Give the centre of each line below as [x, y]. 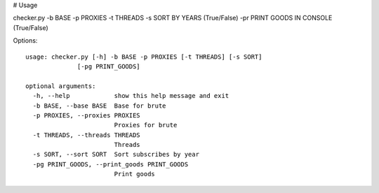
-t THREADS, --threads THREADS [86, 135]
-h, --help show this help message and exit [131, 96]
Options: [25, 41]
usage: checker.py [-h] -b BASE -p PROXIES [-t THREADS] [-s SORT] [144, 57]
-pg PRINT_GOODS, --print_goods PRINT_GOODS [111, 164]
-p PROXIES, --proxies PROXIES [86, 115]
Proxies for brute [146, 125]
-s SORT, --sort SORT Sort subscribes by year [116, 155]
